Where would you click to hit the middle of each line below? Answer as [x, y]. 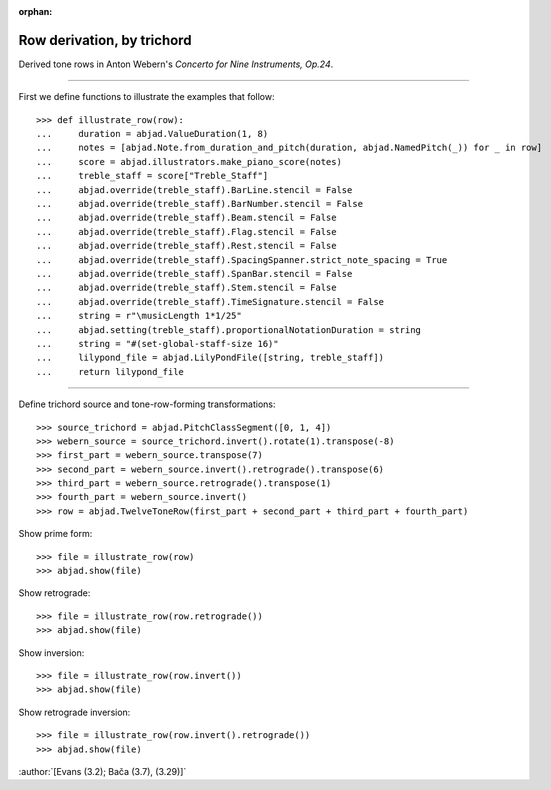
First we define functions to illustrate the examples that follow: [146, 97]
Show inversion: [51, 652]
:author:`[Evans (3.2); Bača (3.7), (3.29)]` [102, 771]
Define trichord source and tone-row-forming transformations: [147, 404]
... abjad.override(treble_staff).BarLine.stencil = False [194, 189]
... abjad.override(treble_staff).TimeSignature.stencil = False [210, 301]
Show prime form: [55, 534]
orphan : [35, 11]
